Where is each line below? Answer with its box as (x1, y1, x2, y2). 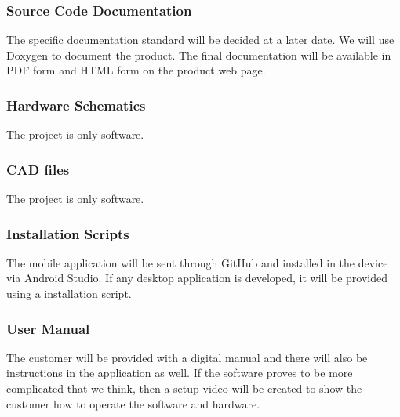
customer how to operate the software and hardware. (6, 395, 260, 412)
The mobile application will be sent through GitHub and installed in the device (6, 254, 388, 270)
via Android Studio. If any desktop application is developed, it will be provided (6, 270, 388, 286)
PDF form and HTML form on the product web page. (6, 62, 266, 78)
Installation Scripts (6, 223, 129, 243)
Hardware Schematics (6, 95, 146, 114)
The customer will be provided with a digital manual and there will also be (6, 349, 368, 365)
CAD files (6, 159, 70, 179)
